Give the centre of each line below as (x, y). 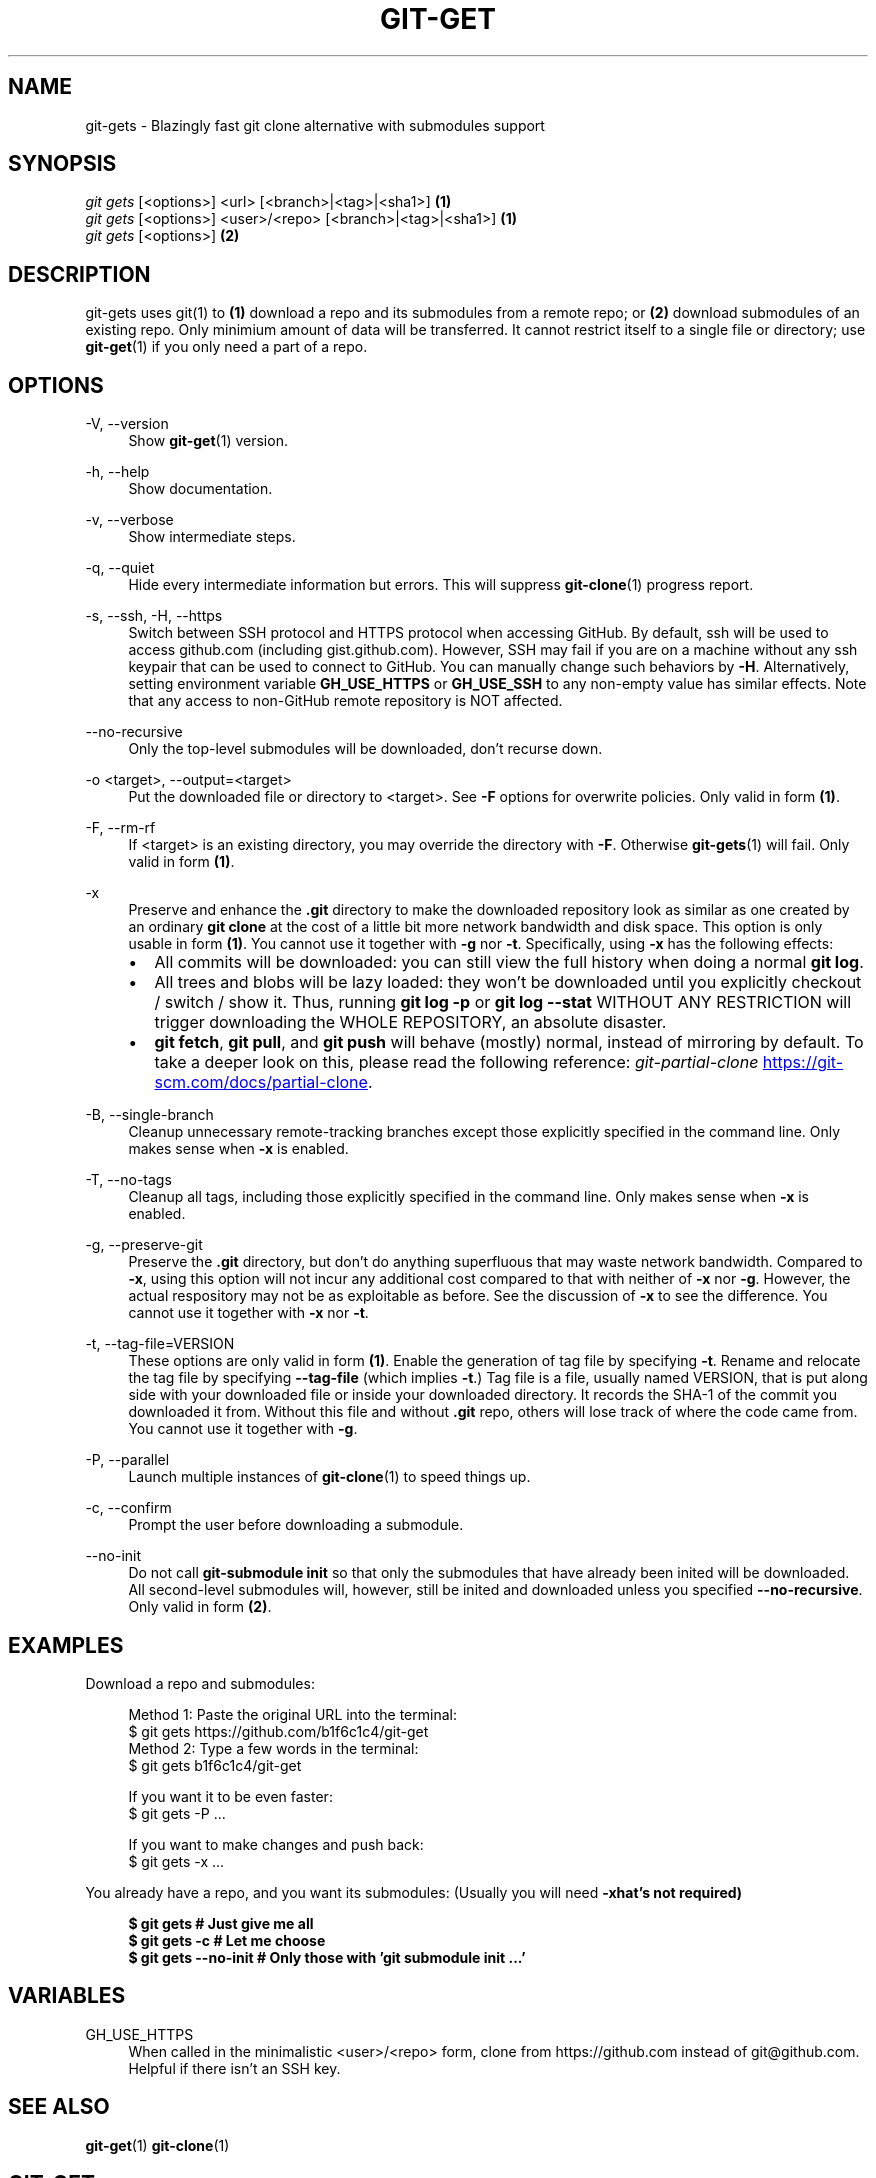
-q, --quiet (120, 568)
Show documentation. (200, 489)
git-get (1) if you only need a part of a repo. (226, 347)
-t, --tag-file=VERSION (160, 1344)
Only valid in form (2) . (200, 1607)
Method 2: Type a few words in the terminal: (273, 1748)
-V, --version (127, 424)
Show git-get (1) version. (208, 441)
